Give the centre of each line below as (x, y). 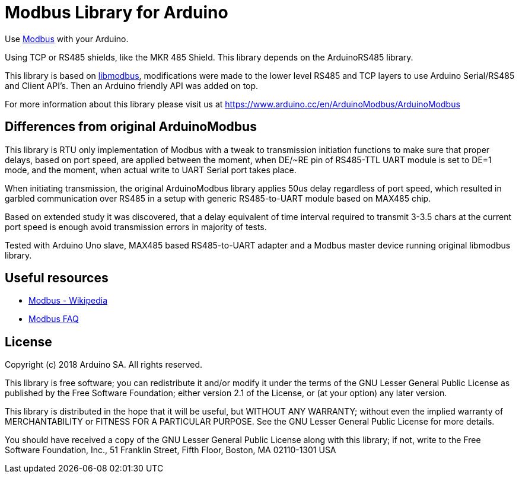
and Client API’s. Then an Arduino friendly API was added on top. (132, 85)
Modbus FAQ (54, 319)
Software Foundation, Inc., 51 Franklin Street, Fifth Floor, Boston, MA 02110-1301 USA (171, 450)
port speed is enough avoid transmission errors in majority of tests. (136, 227)
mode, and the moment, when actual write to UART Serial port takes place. (151, 170)
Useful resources (57, 278)
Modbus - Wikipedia (68, 301)
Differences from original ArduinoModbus (131, 127)
